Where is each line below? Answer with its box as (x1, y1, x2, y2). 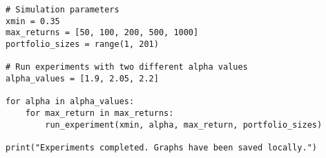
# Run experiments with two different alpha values (6, 62, 248, 72)
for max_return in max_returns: (25, 108, 174, 118)
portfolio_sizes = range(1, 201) (6, 39, 159, 49)
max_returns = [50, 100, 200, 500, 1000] (6, 28, 199, 38)
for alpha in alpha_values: (6, 97, 135, 107)
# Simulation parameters (6, 5, 119, 14)
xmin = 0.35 (6, 16, 60, 26)
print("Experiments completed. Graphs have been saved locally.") (6, 142, 318, 152)
